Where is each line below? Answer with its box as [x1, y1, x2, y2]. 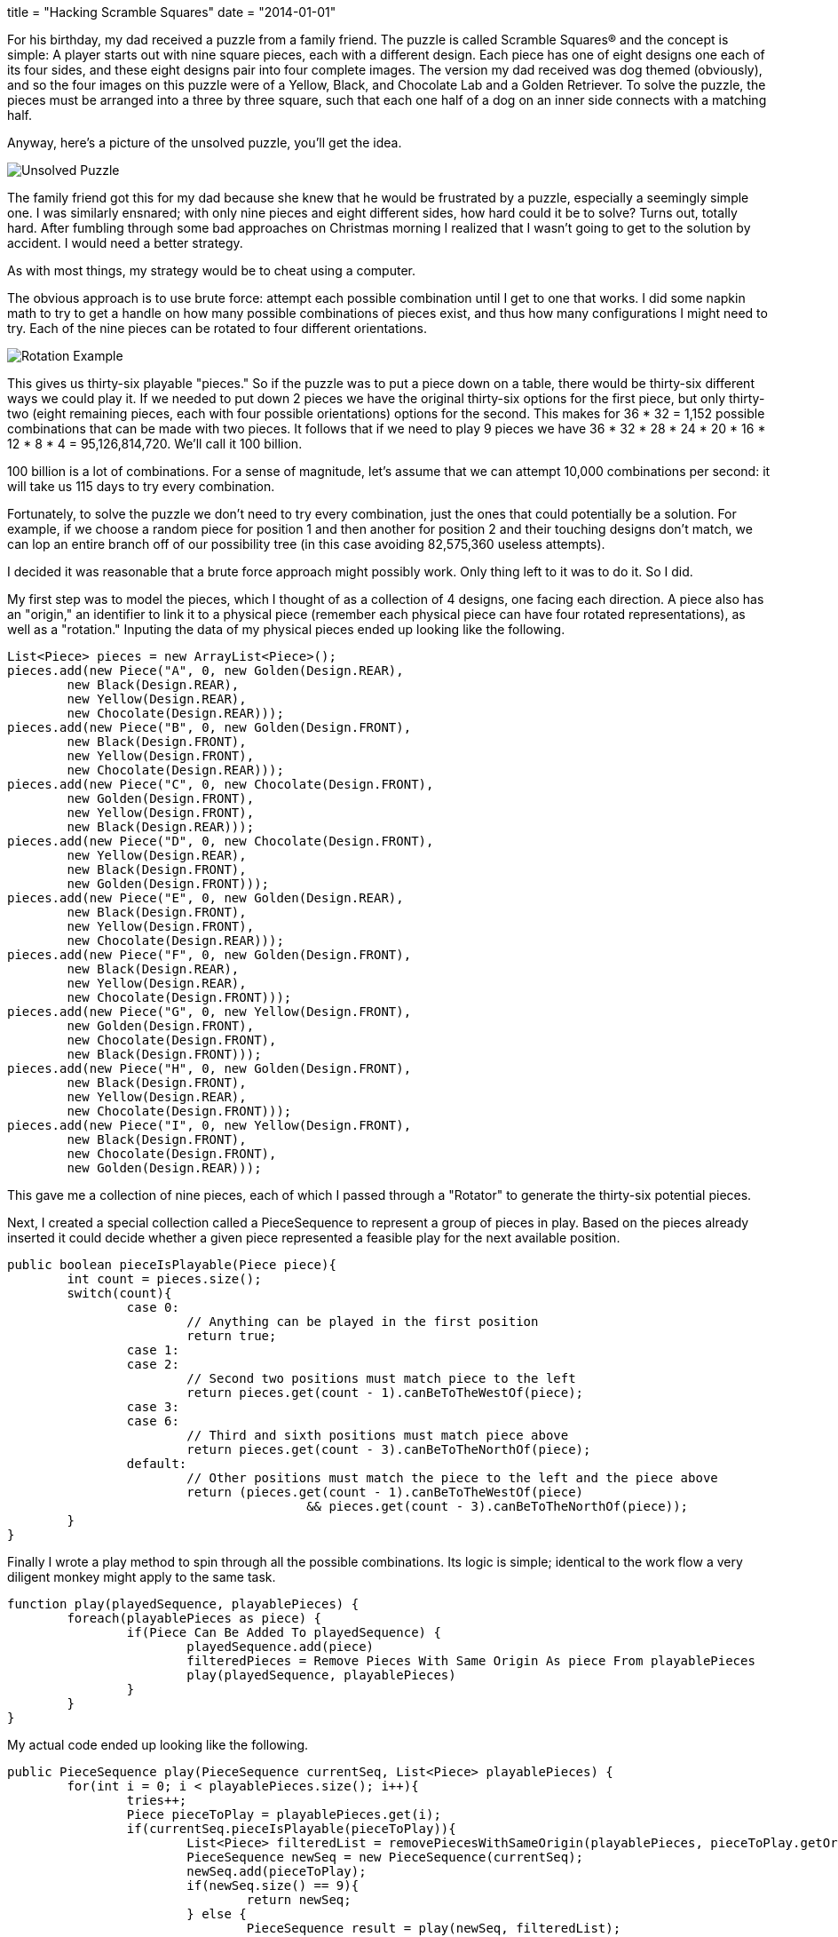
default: [126, 1457, 187, 1471]
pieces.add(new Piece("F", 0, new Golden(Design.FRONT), [7, 948, 412, 962]
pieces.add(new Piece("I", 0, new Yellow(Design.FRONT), [7, 1118, 412, 1132]
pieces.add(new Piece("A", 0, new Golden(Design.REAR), [7, 663, 404, 678]
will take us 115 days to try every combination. [7, 479, 275, 494]
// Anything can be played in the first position [186, 1314, 539, 1329]
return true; [186, 1329, 277, 1343]
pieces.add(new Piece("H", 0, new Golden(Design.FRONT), [7, 1061, 412, 1076]
